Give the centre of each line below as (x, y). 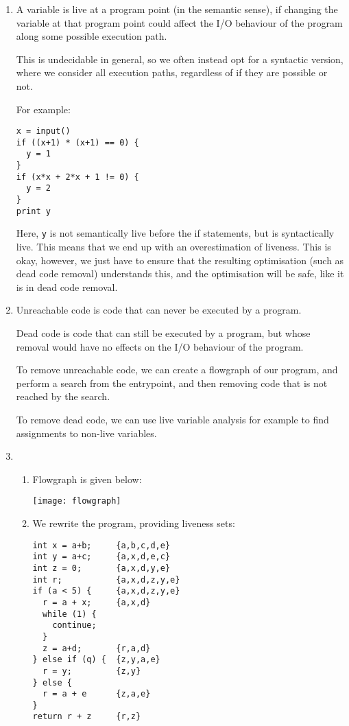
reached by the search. (63, 396)
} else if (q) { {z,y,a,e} (96, 660)
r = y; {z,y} (92, 671)
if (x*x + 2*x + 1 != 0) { (77, 177)
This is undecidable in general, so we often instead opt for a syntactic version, (180, 59)
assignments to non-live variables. (86, 433)
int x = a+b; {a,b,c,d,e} (101, 545)
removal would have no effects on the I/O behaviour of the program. (160, 346)
